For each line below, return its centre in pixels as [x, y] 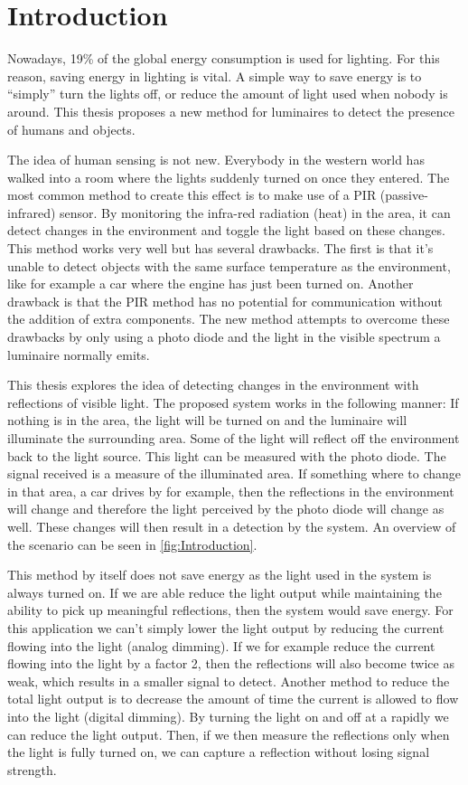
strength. [32, 769]
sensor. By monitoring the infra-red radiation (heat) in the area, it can [255, 212]
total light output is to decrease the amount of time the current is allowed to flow [233, 699]
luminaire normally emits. [79, 354]
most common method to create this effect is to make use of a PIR [192, 195]
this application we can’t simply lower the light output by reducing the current [226, 627]
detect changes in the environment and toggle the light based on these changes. [226, 230]
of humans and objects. [71, 129]
